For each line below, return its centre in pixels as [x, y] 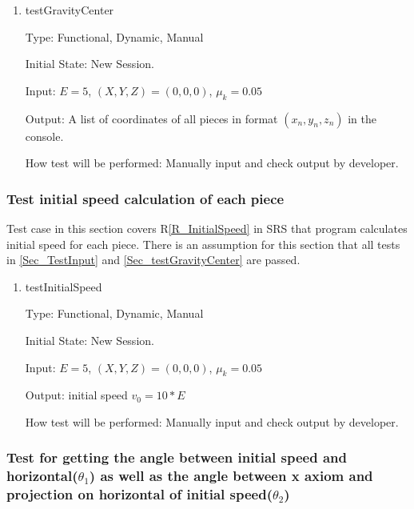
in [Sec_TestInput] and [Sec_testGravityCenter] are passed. [153, 260]
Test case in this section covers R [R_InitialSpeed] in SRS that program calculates [207, 228]
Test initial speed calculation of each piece [145, 198]
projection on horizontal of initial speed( [139, 494]
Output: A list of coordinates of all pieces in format [151, 118]
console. [44, 136]
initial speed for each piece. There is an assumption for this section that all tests [203, 244]
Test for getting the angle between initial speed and [177, 457]
